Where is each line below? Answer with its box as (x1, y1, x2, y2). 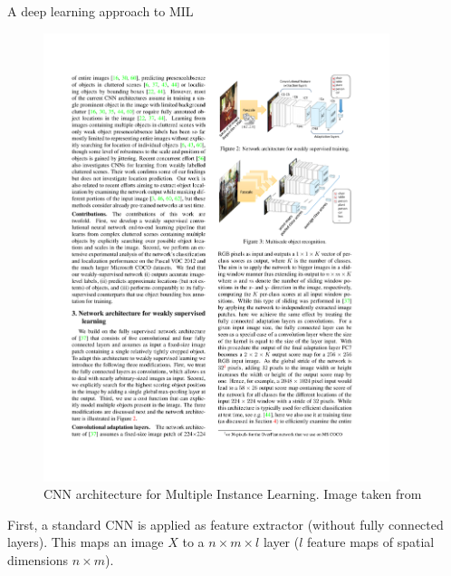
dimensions (7, 550, 69, 569)
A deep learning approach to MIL (7, 2, 194, 20)
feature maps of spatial (307, 532, 435, 552)
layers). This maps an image (7, 532, 164, 552)
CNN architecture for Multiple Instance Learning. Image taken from (43, 484, 422, 503)
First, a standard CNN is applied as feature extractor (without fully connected (7, 514, 444, 533)
